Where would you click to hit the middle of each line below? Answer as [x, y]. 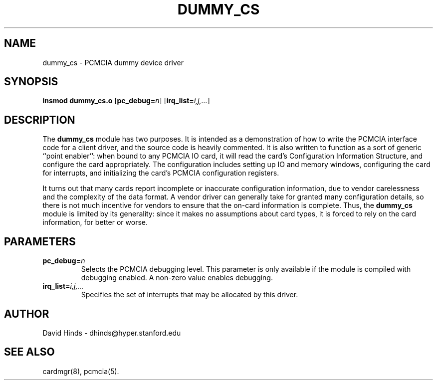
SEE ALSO [29, 352]
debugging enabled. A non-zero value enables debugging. [177, 278]
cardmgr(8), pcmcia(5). [81, 371]
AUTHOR [27, 314]
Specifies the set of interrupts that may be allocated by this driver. [190, 295]
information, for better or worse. [95, 222]
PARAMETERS [40, 241]
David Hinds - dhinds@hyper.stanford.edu [112, 333]
